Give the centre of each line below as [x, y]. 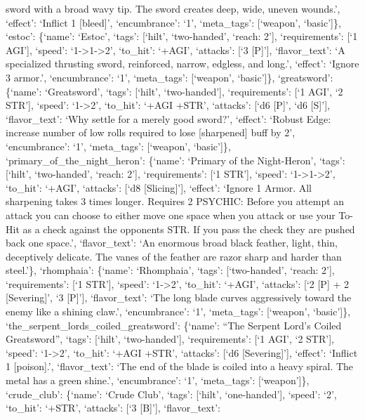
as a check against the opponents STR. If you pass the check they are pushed [189, 229]
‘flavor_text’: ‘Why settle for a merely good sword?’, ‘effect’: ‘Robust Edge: [168, 118]
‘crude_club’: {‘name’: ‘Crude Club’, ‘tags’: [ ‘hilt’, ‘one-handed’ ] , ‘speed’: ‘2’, [171, 394]
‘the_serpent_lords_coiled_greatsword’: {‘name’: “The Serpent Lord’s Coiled [174, 325]
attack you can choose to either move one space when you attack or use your [171, 215]
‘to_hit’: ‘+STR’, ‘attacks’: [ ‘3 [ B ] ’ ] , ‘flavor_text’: [113, 408]
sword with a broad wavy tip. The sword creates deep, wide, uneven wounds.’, [173, 8]
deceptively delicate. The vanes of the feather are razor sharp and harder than [174, 256]
